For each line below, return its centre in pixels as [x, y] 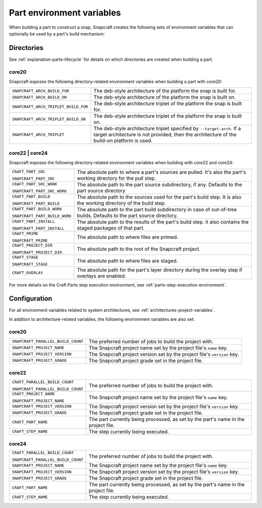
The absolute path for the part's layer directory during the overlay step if [160, 270]
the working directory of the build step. [121, 203]
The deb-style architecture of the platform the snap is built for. [165, 91]
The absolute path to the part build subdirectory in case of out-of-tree [157, 209]
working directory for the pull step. [116, 178]
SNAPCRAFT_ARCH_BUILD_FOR [41, 91]
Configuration [31, 299]
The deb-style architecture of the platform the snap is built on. [165, 97]
